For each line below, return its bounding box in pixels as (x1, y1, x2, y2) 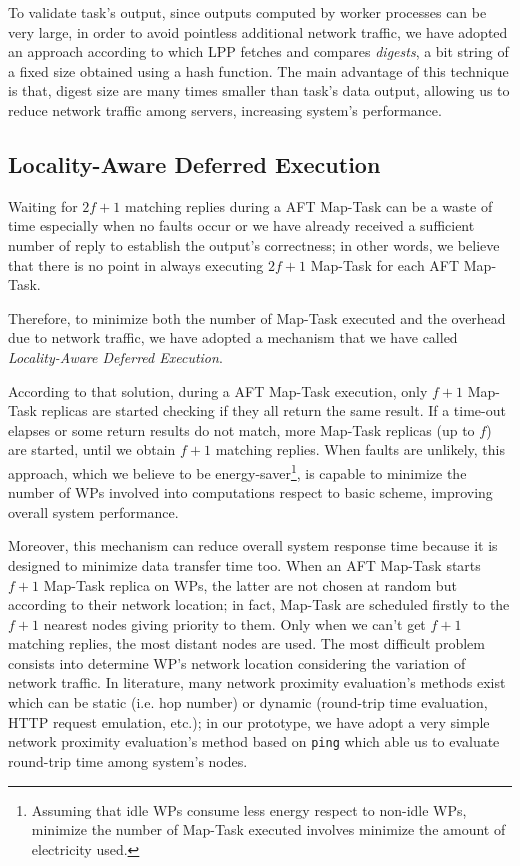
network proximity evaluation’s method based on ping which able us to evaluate (8, 731, 500, 752)
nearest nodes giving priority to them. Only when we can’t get (43, 613, 426, 634)
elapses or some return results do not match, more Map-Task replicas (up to (8, 419, 475, 440)
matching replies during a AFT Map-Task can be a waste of (125, 195, 493, 216)
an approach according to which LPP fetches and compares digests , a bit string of (8, 41, 509, 62)
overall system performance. (8, 501, 179, 522)
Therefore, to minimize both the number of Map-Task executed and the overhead (8, 307, 506, 328)
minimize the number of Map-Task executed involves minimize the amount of (31, 819, 506, 840)
